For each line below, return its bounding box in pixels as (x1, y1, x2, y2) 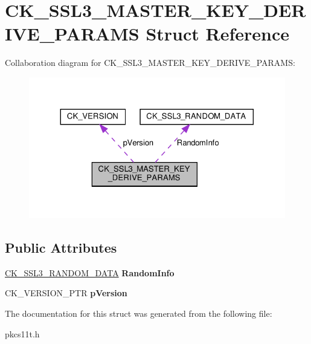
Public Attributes (5, 238, 117, 256)
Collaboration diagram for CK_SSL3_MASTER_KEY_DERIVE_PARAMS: (5, 56, 295, 69)
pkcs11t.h (5, 327, 40, 340)
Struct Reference (146, 21, 289, 46)
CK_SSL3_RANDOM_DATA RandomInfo (5, 266, 175, 279)
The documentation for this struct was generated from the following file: (5, 307, 272, 319)
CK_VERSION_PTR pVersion (5, 287, 127, 299)
